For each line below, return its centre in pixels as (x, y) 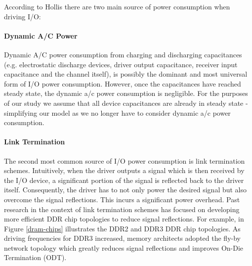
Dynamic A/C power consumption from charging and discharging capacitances (123, 54)
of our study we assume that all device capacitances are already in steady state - (126, 103)
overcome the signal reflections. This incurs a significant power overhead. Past (122, 199)
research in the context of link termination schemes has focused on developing (122, 209)
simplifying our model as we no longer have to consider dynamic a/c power (117, 112)
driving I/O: (22, 16)
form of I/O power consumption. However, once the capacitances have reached (123, 83)
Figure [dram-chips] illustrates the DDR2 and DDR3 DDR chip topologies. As (122, 228)
